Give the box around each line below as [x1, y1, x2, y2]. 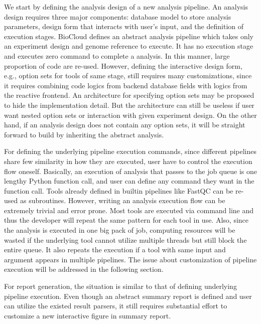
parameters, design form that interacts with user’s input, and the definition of [4, 21, 244, 32]
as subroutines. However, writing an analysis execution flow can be [20, 195, 225, 206]
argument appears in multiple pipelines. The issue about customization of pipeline [4, 254, 257, 264]
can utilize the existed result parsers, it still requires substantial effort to [4, 300, 227, 311]
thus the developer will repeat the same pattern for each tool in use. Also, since [4, 215, 249, 225]
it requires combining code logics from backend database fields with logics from [4, 80, 247, 90]
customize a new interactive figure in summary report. [4, 310, 171, 320]
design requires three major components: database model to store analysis [4, 11, 231, 22]
